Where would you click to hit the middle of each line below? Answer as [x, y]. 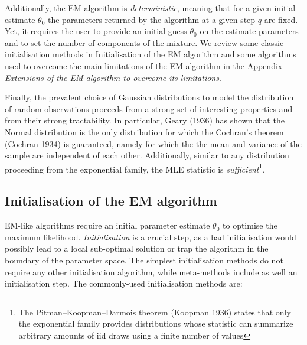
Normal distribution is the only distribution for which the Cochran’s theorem [144, 131]
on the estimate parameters [249, 31]
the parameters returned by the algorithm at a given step [151, 19]
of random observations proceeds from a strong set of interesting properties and [149, 108]
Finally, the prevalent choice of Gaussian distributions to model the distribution [149, 97]
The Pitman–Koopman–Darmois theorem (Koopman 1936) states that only [155, 312]
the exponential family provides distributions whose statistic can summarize [156, 323]
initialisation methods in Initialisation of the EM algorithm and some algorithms [151, 54]
